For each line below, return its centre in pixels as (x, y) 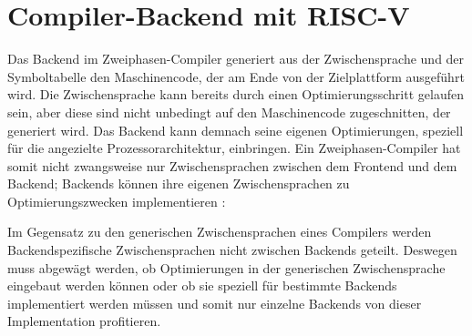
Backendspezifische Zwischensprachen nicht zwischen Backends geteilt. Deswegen (232, 250)
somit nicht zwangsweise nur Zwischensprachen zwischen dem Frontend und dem (232, 165)
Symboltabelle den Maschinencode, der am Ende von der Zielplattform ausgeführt (236, 76)
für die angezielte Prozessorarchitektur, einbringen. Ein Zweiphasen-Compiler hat (234, 148)
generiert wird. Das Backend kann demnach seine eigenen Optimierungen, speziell (236, 130)
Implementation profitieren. (84, 321)
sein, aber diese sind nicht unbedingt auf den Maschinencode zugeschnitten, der (229, 112)
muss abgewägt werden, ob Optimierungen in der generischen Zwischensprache (226, 267)
